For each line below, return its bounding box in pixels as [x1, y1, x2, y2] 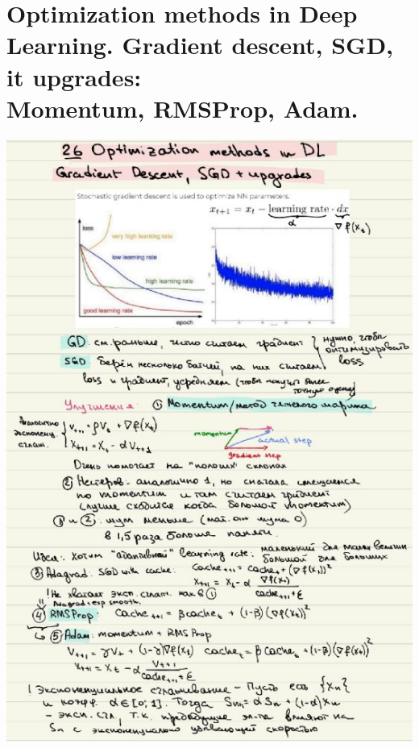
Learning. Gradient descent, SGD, [6, 28, 394, 61]
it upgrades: [6, 60, 142, 93]
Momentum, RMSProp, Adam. [6, 91, 359, 124]
